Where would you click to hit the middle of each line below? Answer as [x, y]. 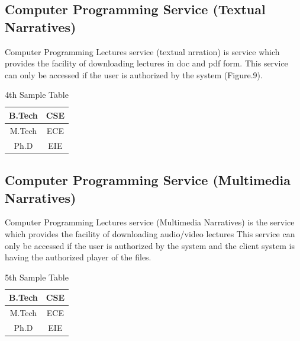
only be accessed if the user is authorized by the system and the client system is [150, 245]
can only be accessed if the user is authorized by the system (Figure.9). [134, 74]
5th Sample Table [37, 277]
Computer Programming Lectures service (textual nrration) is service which [142, 51]
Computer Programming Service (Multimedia [148, 180]
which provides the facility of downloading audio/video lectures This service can [150, 233]
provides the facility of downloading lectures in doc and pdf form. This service [146, 63]
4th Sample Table [37, 95]
